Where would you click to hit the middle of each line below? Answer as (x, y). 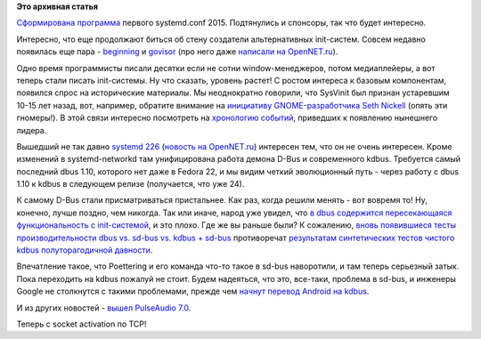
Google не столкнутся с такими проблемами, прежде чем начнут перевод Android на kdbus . (193, 291)
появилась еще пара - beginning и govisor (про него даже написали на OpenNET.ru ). (177, 52)
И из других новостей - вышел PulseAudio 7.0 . (104, 308)
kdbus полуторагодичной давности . (85, 250)
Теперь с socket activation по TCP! (82, 324)
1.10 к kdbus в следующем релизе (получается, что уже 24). (130, 184)
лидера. (32, 130)
